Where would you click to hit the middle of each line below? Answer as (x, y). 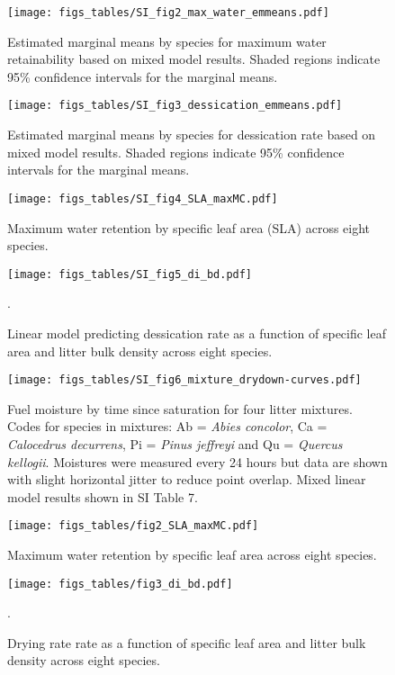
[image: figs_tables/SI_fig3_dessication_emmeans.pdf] (175, 106)
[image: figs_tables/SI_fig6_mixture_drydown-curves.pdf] (184, 380)
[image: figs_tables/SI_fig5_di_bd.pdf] (130, 274)
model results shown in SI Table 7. (103, 496)
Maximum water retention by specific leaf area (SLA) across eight (189, 227)
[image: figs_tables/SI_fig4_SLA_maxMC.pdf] (143, 198)
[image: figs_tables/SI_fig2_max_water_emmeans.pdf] (168, 13)
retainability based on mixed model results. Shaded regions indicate (194, 59)
